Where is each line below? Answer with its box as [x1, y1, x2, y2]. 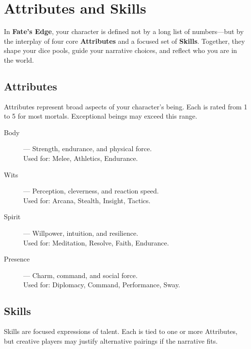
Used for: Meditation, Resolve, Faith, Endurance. [23, 237, 169, 247]
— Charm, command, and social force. [23, 270, 138, 280]
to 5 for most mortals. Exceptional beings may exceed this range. [4, 111, 197, 121]
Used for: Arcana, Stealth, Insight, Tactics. [23, 195, 151, 205]
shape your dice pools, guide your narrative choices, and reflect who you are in [4, 45, 237, 55]
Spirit [4, 211, 21, 222]
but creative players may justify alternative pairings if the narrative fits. [4, 335, 218, 346]
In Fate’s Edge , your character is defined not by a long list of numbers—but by [4, 26, 244, 36]
